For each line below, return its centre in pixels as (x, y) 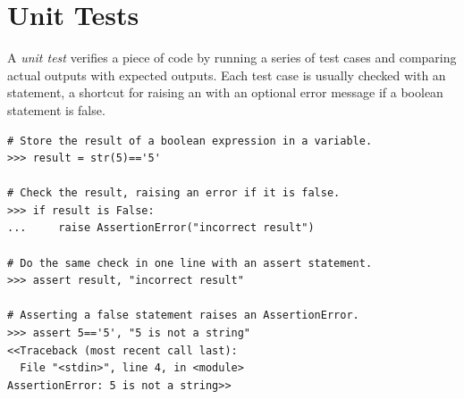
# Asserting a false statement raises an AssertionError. (183, 316)
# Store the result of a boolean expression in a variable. (190, 141)
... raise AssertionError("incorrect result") (161, 228)
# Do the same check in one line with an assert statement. (190, 263)
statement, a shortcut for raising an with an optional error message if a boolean (225, 92)
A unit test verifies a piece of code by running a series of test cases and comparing (232, 58)
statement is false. (56, 109)
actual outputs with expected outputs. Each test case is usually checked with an (227, 75)
